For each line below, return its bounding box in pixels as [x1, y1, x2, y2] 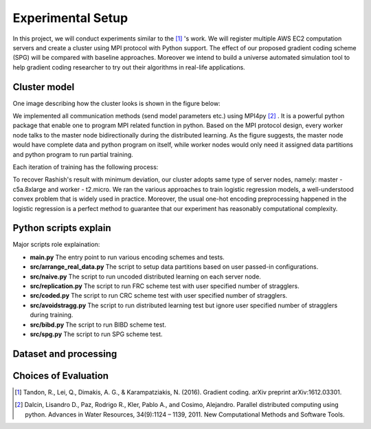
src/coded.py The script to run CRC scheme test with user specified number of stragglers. [30, 291, 288, 300]
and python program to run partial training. [12, 150, 133, 158]
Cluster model [12, 81, 75, 93]
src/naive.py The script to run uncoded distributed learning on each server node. [30, 272, 261, 280]
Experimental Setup [12, 10, 128, 25]
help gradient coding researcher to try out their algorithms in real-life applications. [12, 63, 245, 71]
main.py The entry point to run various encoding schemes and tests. [30, 253, 225, 261]
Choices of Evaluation [12, 370, 109, 382]
